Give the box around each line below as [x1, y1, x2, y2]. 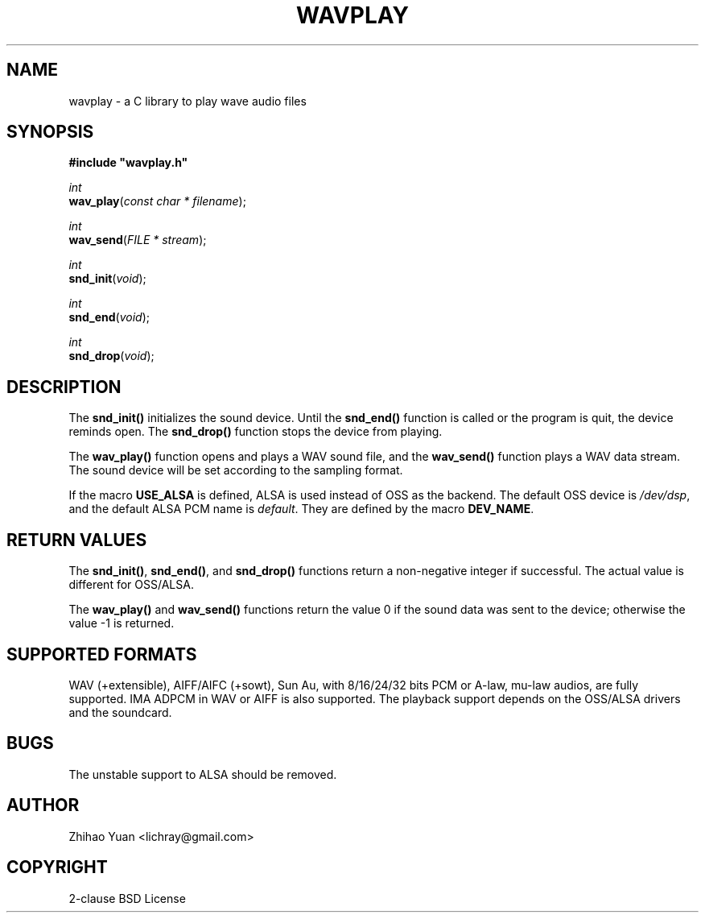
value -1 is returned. [68, 616, 175, 631]
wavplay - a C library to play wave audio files [68, 93, 307, 108]
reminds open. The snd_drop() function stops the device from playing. [68, 424, 443, 439]
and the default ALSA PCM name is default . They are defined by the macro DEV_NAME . [68, 502, 534, 516]
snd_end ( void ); [68, 310, 150, 325]
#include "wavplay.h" [68, 155, 188, 170]
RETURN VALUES [6, 529, 147, 550]
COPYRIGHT [6, 857, 108, 878]
